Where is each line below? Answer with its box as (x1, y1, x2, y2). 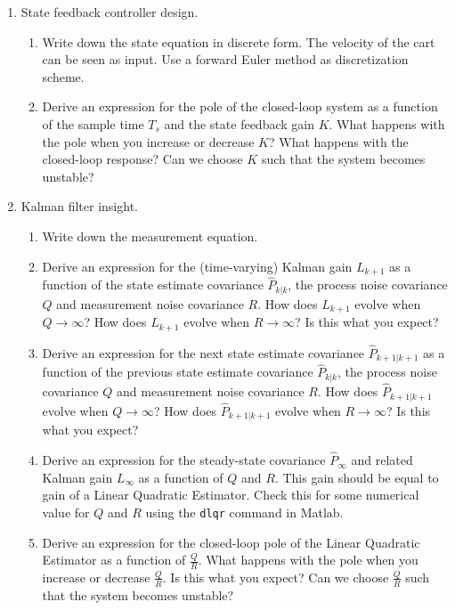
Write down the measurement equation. (42, 226, 258, 245)
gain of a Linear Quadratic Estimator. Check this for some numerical (42, 485, 419, 504)
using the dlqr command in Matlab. (145, 502, 344, 521)
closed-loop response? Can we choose (42, 150, 243, 168)
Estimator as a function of (42, 550, 186, 569)
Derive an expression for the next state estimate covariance (42, 343, 365, 362)
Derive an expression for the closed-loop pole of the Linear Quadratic (42, 533, 420, 551)
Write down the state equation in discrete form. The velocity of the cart (42, 32, 435, 51)
